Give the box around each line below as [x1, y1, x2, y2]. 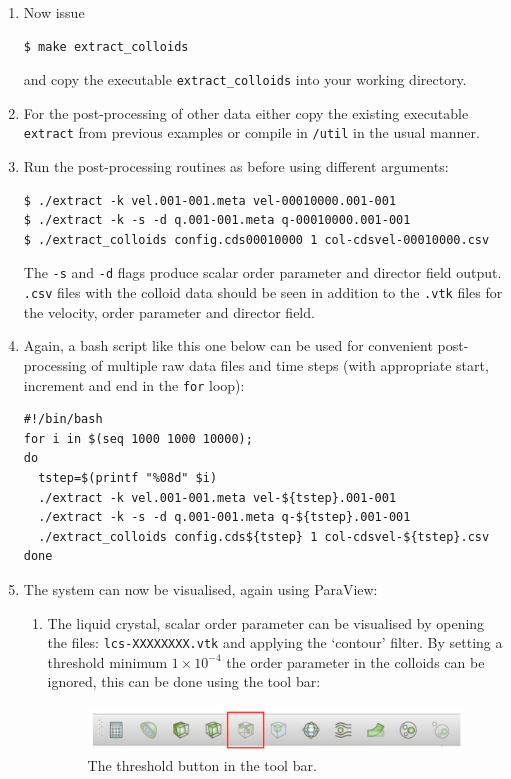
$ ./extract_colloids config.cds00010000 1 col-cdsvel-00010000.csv [23, 232, 490, 247]
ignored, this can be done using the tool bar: [47, 671, 321, 692]
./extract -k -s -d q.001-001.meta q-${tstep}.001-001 [38, 510, 411, 525]
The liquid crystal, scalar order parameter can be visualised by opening [47, 612, 485, 633]
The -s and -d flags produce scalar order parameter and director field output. [23, 262, 502, 283]
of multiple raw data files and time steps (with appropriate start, [91, 354, 489, 375]
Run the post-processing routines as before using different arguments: [23, 156, 449, 177]
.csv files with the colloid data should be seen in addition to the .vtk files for [23, 282, 503, 303]
